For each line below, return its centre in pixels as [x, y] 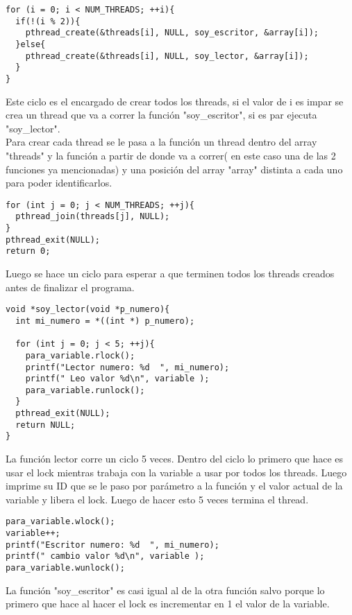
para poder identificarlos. [59, 183]
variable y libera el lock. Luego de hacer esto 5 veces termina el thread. [157, 499]
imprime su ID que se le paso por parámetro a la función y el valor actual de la [174, 486]
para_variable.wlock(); [60, 522]
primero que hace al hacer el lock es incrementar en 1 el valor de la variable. [168, 604]
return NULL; [45, 425]
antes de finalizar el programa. [70, 287]
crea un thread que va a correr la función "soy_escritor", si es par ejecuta [161, 115]
